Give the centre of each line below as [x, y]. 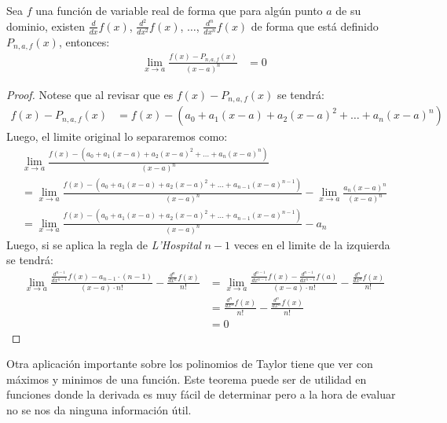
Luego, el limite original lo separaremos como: [117, 136]
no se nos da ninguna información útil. [99, 409]
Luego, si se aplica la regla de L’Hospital [104, 244]
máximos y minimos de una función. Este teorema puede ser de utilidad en [187, 379]
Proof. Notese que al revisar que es [90, 94]
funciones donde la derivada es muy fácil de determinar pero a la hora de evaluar [201, 394]
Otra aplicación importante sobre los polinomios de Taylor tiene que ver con [190, 364]
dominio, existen [46, 26]
